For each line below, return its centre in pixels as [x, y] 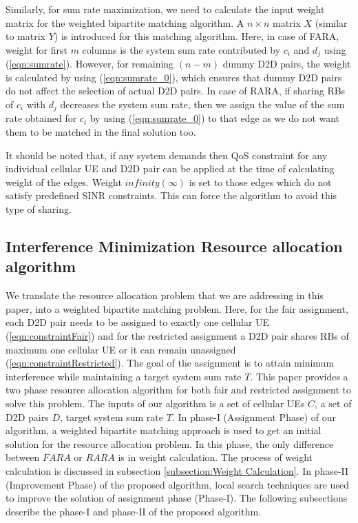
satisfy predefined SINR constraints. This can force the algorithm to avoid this [171, 195]
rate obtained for [41, 118]
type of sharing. [39, 209]
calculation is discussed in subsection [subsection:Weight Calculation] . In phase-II [177, 470]
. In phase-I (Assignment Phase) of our [254, 417]
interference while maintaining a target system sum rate [124, 376]
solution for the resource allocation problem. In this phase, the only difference [170, 443]
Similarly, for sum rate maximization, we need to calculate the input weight [165, 9]
